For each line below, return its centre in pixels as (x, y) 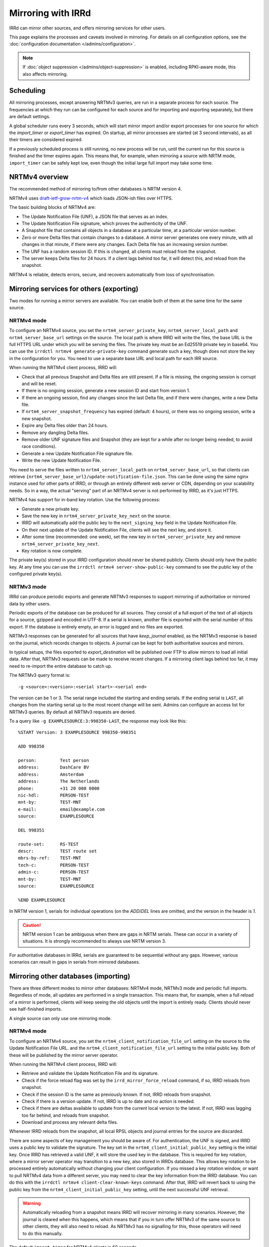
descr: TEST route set (58, 851)
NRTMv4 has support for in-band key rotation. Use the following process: (85, 500)
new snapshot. (37, 418)
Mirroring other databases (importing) (70, 976)
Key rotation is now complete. (52, 551)
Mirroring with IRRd (50, 13)
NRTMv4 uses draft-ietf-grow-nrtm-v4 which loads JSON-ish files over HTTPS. (91, 198)
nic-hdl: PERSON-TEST (54, 795)
